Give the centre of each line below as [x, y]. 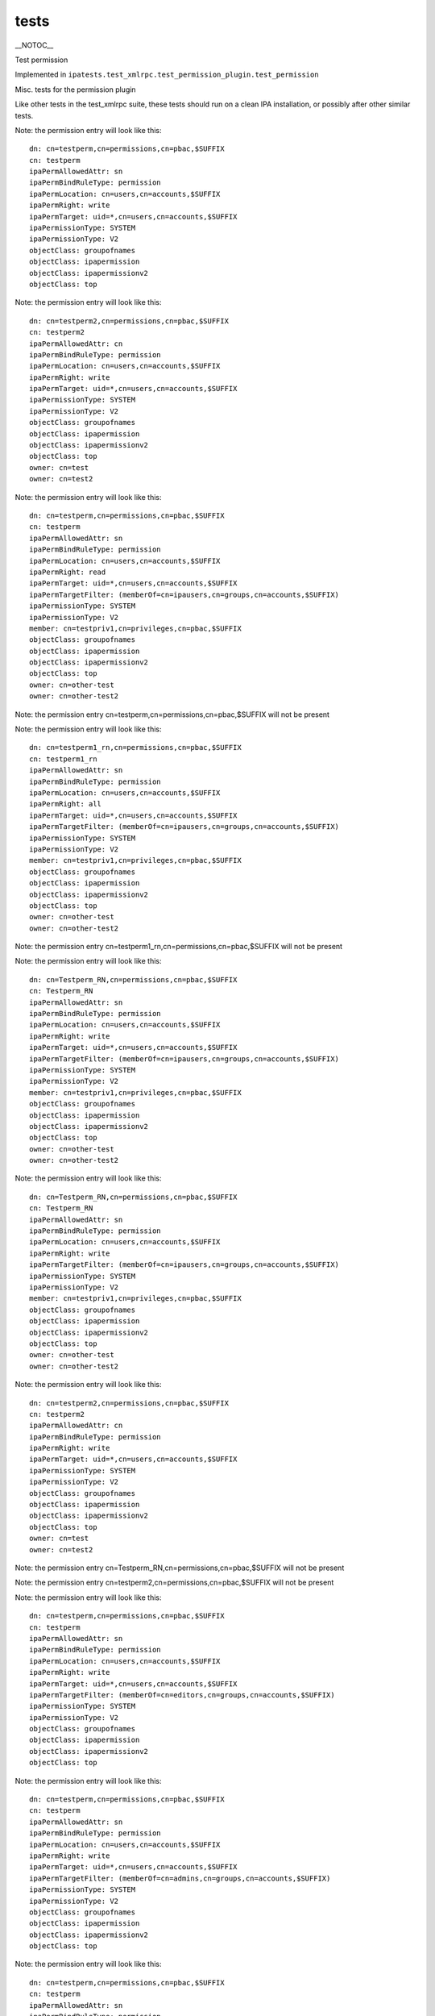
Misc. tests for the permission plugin [75, 90]
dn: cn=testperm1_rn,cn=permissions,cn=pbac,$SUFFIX [135, 748]
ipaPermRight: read [68, 572]
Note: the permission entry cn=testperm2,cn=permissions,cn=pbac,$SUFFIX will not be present [174, 1583]
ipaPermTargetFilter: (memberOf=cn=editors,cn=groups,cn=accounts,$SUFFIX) [182, 1695]
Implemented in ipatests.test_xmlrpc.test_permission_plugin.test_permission [167, 75]
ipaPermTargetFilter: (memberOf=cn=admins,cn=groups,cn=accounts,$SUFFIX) [180, 1878]
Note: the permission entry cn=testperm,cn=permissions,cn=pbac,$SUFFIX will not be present [172, 714]
